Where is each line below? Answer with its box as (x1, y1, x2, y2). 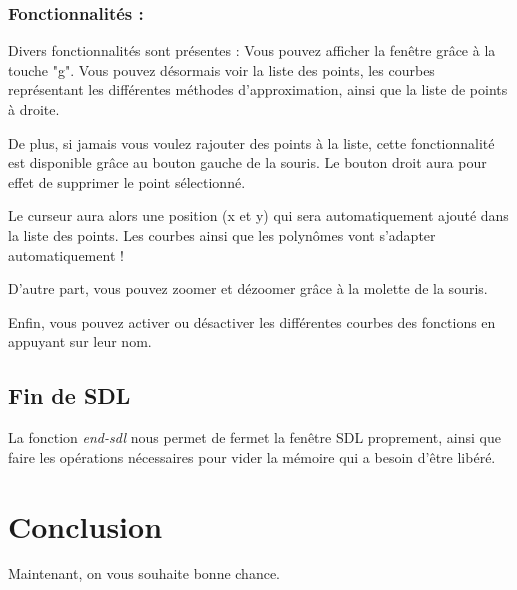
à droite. (8, 99, 60, 119)
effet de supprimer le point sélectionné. (8, 171, 246, 192)
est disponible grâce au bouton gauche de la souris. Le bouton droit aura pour (8, 152, 487, 173)
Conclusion (8, 505, 163, 546)
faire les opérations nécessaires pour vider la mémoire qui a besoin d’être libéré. (8, 446, 496, 467)
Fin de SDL (8, 380, 131, 411)
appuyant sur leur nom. (8, 331, 152, 352)
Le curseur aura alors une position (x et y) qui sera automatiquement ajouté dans (8, 205, 509, 226)
